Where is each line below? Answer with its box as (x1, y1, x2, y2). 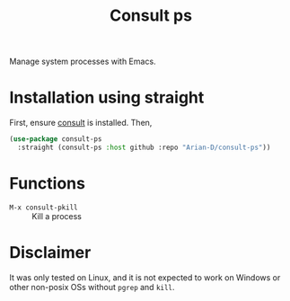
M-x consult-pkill (9, 203, 78, 212)
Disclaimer (9, 243, 92, 262)
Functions (9, 173, 85, 194)
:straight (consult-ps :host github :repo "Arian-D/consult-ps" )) (17, 143, 271, 152)
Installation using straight (9, 87, 205, 108)
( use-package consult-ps (9, 135, 102, 144)
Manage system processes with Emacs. (9, 56, 156, 67)
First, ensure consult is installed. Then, (9, 118, 153, 128)
